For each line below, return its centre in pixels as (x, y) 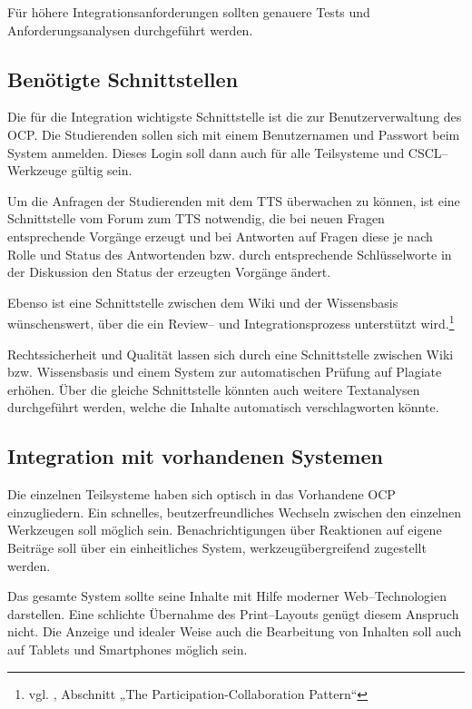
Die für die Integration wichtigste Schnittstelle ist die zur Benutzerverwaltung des (235, 117)
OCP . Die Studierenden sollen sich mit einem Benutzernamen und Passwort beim (234, 134)
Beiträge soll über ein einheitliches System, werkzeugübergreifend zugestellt (217, 547)
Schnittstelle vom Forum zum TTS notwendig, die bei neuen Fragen (196, 218)
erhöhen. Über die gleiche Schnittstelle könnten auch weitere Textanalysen (214, 389)
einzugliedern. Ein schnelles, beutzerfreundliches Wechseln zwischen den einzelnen (235, 512)
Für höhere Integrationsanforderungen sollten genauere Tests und (189, 12)
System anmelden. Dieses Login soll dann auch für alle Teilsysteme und (206, 152)
